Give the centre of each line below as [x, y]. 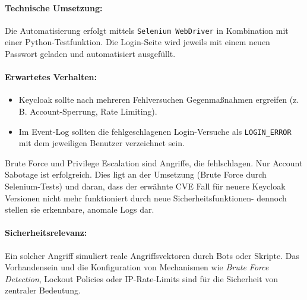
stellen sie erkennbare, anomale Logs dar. [80, 209]
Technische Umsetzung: [54, 7]
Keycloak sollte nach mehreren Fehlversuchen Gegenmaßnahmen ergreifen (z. [159, 100]
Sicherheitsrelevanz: [46, 233]
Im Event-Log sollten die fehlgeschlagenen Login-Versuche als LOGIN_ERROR [155, 131]
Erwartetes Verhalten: [51, 77]
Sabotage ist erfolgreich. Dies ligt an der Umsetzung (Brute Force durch [136, 174]
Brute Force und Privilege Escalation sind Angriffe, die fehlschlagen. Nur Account [154, 162]
